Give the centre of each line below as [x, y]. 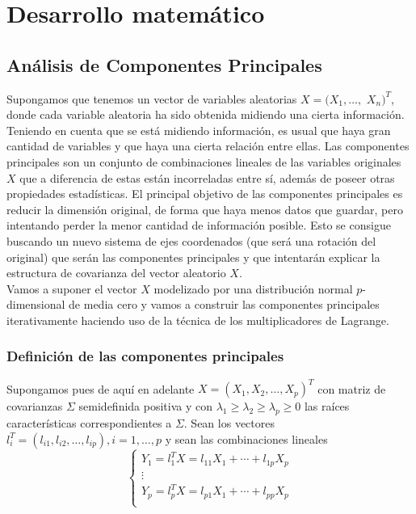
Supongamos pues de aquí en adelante [101, 388]
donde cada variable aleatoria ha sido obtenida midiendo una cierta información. [206, 114]
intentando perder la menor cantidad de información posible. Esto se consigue [199, 225]
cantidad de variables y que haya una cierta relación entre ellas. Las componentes [208, 146]
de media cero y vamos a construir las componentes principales [224, 304]
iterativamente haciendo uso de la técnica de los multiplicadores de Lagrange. [198, 320]
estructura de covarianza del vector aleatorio [116, 273]
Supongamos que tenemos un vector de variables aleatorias [152, 98]
